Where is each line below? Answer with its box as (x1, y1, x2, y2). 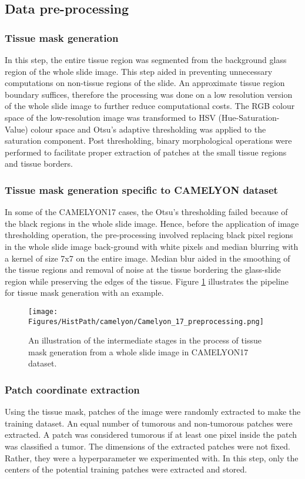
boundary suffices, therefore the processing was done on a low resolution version (5, 88, 293, 100)
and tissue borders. (5, 157, 73, 170)
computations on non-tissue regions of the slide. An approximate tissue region (5, 77, 285, 89)
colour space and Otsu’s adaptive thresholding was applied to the (31, 123, 266, 135)
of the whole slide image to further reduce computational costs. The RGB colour (5, 100, 295, 112)
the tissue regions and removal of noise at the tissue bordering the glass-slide (5, 263, 281, 276)
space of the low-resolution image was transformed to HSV (5, 111, 216, 123)
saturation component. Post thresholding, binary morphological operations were (5, 134, 292, 147)
